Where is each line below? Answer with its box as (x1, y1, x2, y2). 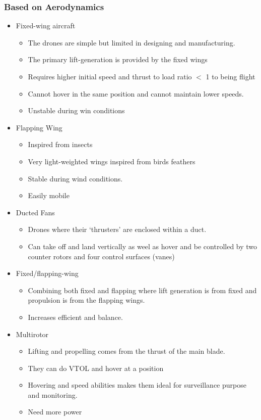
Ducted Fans (16, 207, 55, 217)
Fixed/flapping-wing (16, 268, 79, 278)
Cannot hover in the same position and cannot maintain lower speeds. (28, 88, 244, 99)
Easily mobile (28, 190, 70, 201)
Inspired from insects (28, 139, 93, 150)
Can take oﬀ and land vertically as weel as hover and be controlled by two (28, 241, 257, 251)
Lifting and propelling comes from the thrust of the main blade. (28, 346, 225, 356)
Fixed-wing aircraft (16, 20, 76, 31)
